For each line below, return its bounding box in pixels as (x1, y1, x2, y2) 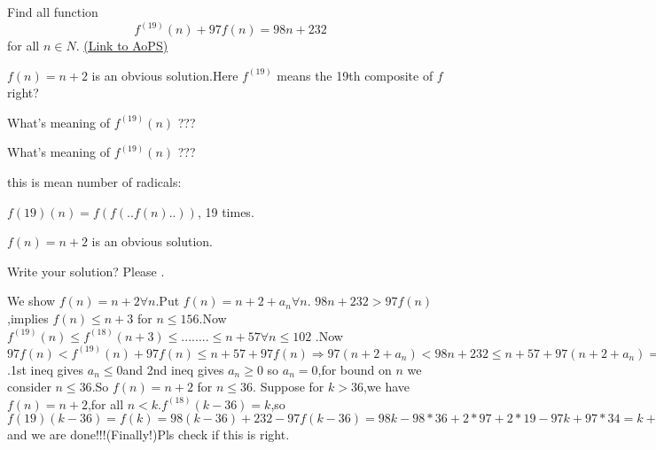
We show (7, 291, 56, 310)
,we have (363, 377, 410, 396)
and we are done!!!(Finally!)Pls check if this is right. (7, 425, 290, 444)
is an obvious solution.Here (91, 66, 238, 84)
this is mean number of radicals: (7, 173, 182, 190)
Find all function (7, 3, 98, 20)
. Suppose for (253, 377, 324, 396)
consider (7, 377, 51, 396)
